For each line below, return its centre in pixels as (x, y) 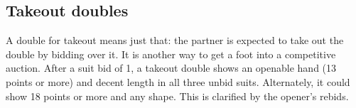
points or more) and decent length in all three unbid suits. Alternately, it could (178, 81)
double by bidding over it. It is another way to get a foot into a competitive (171, 54)
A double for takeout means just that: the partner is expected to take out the (175, 40)
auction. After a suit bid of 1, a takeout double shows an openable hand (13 (171, 68)
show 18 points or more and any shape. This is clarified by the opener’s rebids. (177, 96)
